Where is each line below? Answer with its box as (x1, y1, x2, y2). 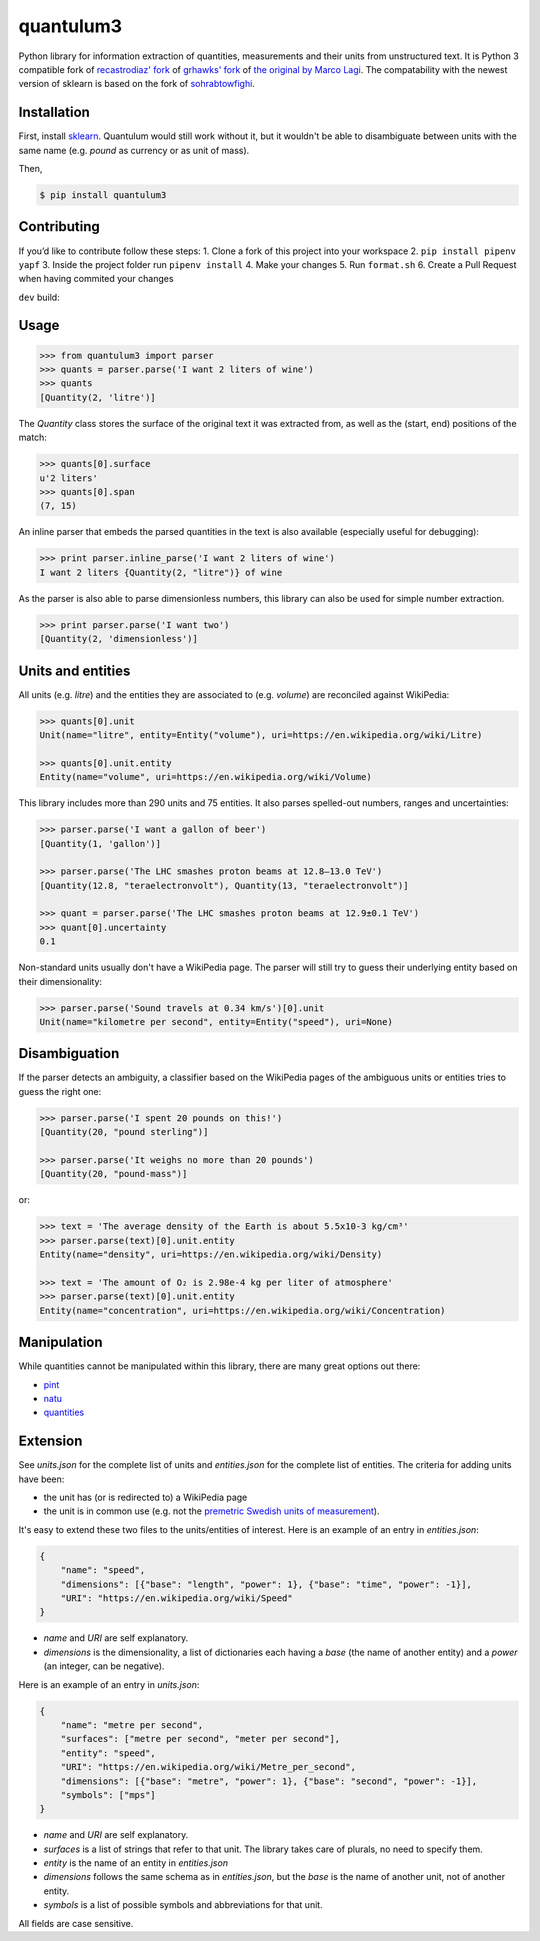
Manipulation (18, 1334, 104, 1351)
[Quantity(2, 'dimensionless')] (39, 633, 199, 645)
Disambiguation (18, 1045, 120, 1062)
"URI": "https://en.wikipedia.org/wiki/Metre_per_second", (60, 1761, 357, 1773)
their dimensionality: (18, 975, 103, 987)
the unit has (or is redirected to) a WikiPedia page (43, 1491, 248, 1504)
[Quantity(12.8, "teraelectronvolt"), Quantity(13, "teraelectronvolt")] (39, 880, 409, 891)
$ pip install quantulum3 (39, 190, 167, 200)
